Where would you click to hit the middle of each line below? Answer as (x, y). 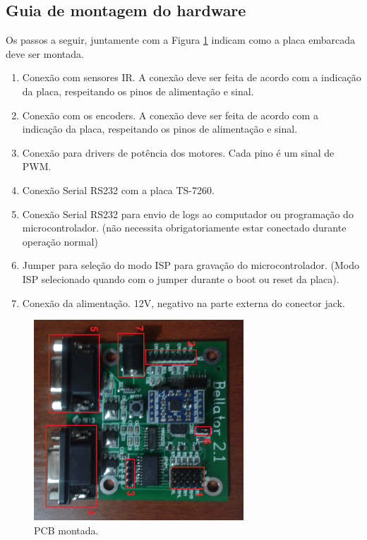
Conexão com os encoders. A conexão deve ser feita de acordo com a (170, 115)
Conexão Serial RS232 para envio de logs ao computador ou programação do (188, 214)
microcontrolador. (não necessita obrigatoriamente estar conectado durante (184, 228)
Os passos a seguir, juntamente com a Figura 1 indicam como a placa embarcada (180, 40)
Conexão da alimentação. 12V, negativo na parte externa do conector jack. (183, 302)
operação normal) (60, 241)
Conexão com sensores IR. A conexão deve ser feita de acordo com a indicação (192, 77)
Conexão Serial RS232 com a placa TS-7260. (118, 190)
